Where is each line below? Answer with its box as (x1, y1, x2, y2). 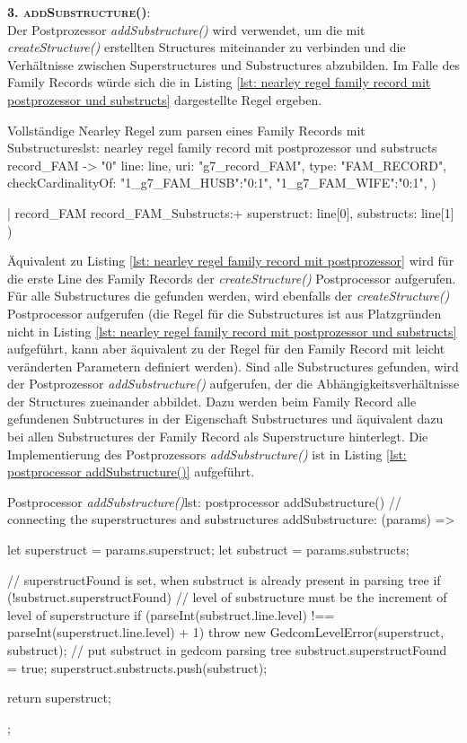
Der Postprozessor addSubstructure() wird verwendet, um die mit (7, 20, 366, 39)
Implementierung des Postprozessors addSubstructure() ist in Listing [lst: (7, 444, 407, 463)
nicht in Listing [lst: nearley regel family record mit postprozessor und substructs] (7, 321, 457, 340)
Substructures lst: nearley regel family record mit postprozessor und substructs (7, 138, 437, 157)
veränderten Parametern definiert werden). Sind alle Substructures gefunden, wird (7, 356, 459, 375)
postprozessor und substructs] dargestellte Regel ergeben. (7, 90, 322, 109)
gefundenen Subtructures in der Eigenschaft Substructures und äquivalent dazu (7, 409, 444, 428)
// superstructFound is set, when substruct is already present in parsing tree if (7, 570, 441, 589)
